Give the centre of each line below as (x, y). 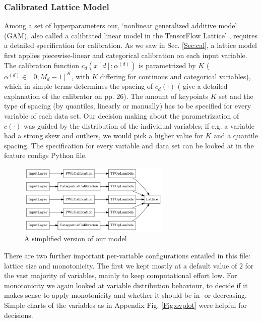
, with (80, 76)
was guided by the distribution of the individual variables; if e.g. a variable (139, 125)
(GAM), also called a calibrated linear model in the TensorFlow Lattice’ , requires (131, 35)
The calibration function (42, 65)
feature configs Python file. (46, 155)
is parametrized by (167, 65)
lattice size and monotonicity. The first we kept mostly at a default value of (121, 265)
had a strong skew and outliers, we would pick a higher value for (104, 136)
